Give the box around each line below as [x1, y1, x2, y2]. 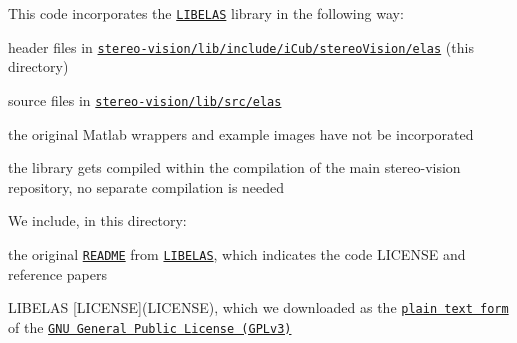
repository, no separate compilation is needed [8, 176, 285, 197]
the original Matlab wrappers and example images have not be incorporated [8, 123, 474, 144]
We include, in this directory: [8, 210, 187, 231]
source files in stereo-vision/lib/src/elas [8, 89, 282, 110]
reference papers [8, 263, 107, 284]
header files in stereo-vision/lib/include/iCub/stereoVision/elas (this [8, 36, 474, 57]
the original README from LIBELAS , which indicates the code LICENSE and [8, 243, 466, 264]
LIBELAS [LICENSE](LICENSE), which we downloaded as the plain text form [8, 297, 509, 318]
